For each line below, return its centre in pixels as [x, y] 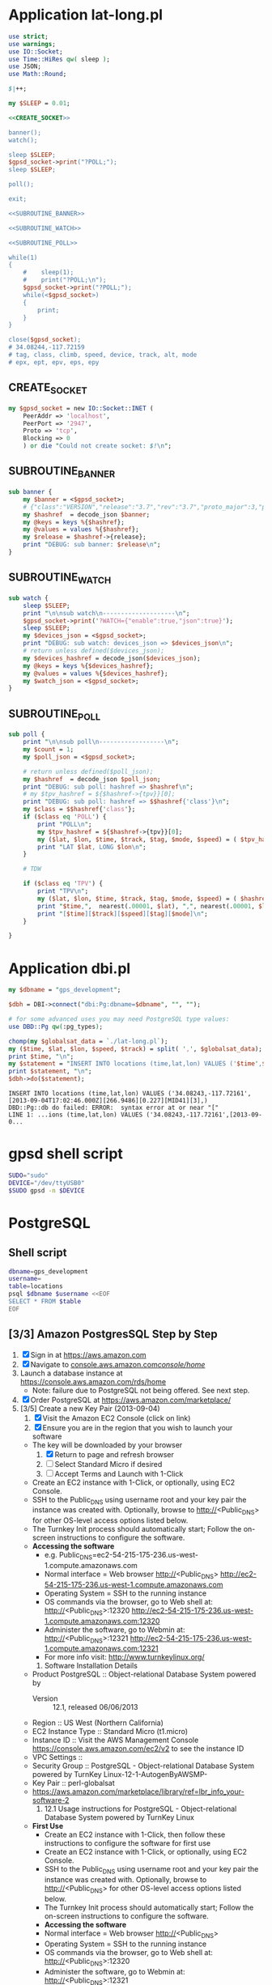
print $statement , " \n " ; [50, 1071]
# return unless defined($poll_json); [88, 771]
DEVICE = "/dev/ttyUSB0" [47, 1183]
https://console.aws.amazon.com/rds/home [93, 1381]
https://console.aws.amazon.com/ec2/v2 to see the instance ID [138, 1749]
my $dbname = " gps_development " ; [65, 990]
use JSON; [25, 66]
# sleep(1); [49, 273]
